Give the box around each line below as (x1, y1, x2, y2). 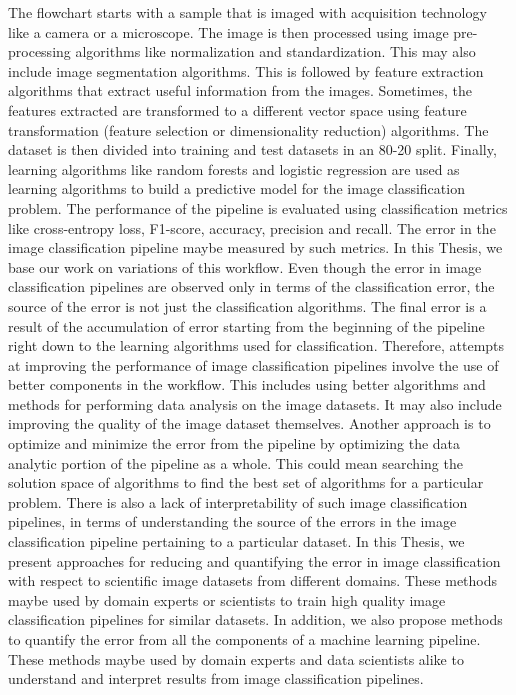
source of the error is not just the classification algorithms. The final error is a (8, 295, 487, 316)
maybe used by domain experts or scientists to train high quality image (8, 589, 446, 610)
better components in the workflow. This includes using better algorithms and (8, 374, 486, 395)
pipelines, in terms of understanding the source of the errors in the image (8, 511, 457, 532)
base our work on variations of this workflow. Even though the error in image (8, 256, 482, 277)
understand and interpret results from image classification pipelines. (8, 668, 424, 689)
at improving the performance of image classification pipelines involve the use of (8, 354, 499, 375)
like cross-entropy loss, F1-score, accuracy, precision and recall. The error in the (8, 217, 496, 238)
